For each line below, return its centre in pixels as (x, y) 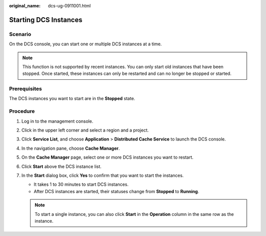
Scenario (20, 34)
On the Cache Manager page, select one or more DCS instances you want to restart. (107, 157)
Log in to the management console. (57, 121)
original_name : (25, 6)
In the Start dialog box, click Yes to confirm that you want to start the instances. (103, 175)
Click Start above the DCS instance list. (62, 166)
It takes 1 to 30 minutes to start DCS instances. (81, 184)
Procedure (22, 111)
